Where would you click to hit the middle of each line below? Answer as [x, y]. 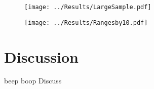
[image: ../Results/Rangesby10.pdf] [86, 23]
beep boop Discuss [33, 81]
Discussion [41, 56]
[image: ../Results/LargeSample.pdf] [88, 7]
